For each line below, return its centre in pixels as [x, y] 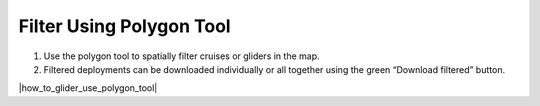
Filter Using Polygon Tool [124, 26]
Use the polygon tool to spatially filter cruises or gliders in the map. [181, 56]
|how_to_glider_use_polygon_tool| [88, 88]
